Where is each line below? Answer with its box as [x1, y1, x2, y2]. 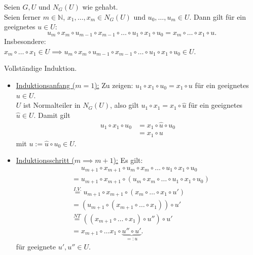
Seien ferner [4, 11, 41, 22]
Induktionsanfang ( [16, 80, 76, 91]
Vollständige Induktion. [4, 63, 77, 73]
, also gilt [110, 100, 139, 110]
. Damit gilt [33, 109, 70, 120]
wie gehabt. [82, 2, 118, 12]
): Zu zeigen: [94, 80, 133, 91]
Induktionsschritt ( [16, 155, 75, 165]
